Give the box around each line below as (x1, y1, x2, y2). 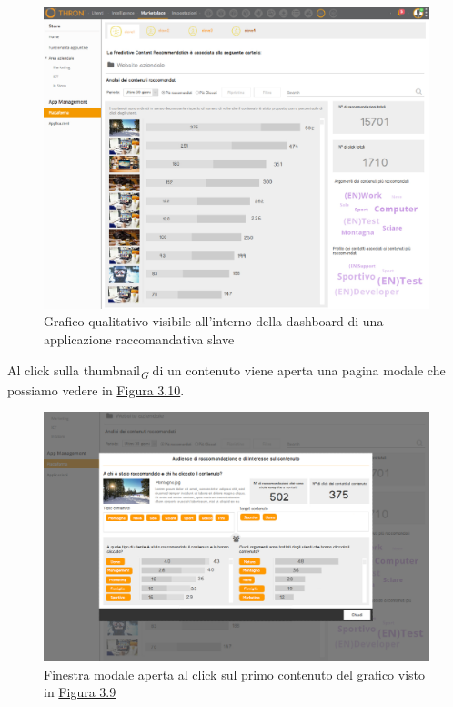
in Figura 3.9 (44, 682, 116, 702)
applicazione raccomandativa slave (44, 330, 235, 349)
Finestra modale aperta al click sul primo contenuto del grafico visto (44, 664, 426, 683)
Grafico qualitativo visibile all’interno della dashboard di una (44, 312, 384, 331)
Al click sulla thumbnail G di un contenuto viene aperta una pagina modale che (7, 360, 446, 382)
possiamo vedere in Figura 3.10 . (7, 380, 185, 399)
